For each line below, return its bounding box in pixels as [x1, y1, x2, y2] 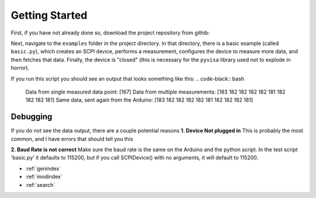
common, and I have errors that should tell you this [11, 135, 133, 143]
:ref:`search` [25, 181, 56, 188]
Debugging [11, 112, 53, 122]
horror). [11, 64, 30, 71]
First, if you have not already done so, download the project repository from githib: [11, 29, 210, 36]
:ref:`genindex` [25, 165, 61, 172]
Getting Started [11, 9, 88, 22]
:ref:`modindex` [25, 173, 63, 180]
